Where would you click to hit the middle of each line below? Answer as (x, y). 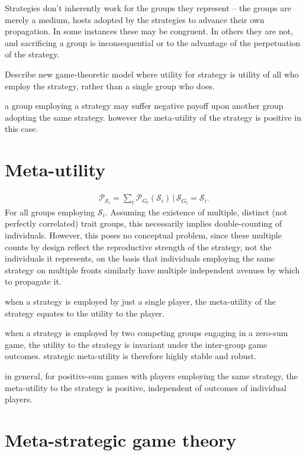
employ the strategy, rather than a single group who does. (110, 85)
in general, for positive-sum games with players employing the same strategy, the (151, 376)
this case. (22, 129)
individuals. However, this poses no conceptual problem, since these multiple (143, 235)
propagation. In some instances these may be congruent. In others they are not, (149, 31)
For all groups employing (50, 212)
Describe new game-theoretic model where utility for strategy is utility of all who (152, 74)
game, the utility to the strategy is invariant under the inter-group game (136, 344)
